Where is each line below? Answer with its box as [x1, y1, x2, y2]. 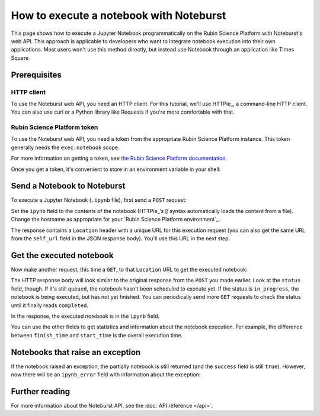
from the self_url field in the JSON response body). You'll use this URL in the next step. [11, 235, 231, 242]
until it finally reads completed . [11, 302, 89, 309]
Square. [11, 54, 30, 62]
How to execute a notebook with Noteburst [11, 9, 226, 22]
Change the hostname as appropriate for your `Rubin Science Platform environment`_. [11, 216, 220, 223]
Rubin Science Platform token [11, 123, 98, 131]
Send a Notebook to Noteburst [11, 181, 126, 191]
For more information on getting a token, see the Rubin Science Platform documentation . [11, 154, 228, 162]
